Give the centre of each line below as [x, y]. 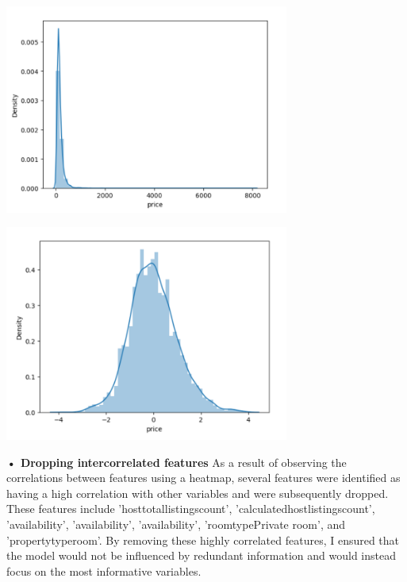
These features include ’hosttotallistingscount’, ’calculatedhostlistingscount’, [191, 509]
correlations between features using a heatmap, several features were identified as [203, 478]
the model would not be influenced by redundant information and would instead [202, 555]
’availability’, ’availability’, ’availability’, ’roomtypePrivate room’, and [176, 524]
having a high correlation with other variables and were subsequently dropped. [198, 493]
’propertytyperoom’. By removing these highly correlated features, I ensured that [203, 540]
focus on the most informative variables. [104, 570]
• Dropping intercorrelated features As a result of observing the [177, 462]
